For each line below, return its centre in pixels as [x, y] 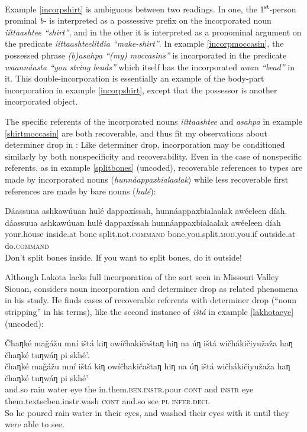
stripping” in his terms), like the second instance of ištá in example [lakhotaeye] [149, 311]
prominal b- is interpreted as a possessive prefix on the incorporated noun [138, 20]
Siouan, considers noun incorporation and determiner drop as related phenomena [151, 288]
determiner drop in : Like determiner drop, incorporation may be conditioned [145, 144]
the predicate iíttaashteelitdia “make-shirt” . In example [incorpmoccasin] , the [144, 43]
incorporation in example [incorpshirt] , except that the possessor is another [141, 90]
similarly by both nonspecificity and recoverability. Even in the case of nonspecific [153, 156]
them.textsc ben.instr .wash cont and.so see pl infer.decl [107, 401]
